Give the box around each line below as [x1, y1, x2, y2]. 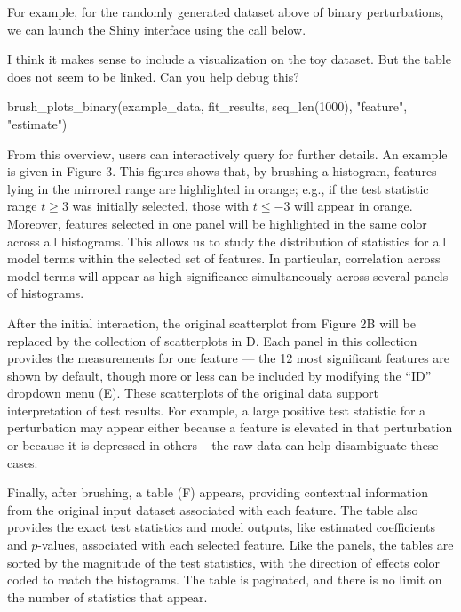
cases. [7, 453, 38, 471]
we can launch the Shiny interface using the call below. [7, 20, 306, 38]
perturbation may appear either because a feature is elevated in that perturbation [7, 418, 453, 437]
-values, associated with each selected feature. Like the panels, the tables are [37, 535, 454, 554]
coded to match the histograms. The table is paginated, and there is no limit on [7, 570, 442, 589]
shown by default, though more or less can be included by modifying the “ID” [7, 366, 432, 384]
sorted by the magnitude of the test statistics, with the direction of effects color [7, 552, 441, 571]
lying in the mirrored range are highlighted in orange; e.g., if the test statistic [7, 179, 429, 197]
